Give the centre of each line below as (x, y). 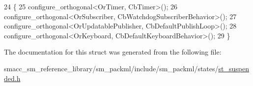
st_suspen (234, 68)
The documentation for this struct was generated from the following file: (113, 52)
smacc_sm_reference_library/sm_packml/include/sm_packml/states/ (111, 68)
